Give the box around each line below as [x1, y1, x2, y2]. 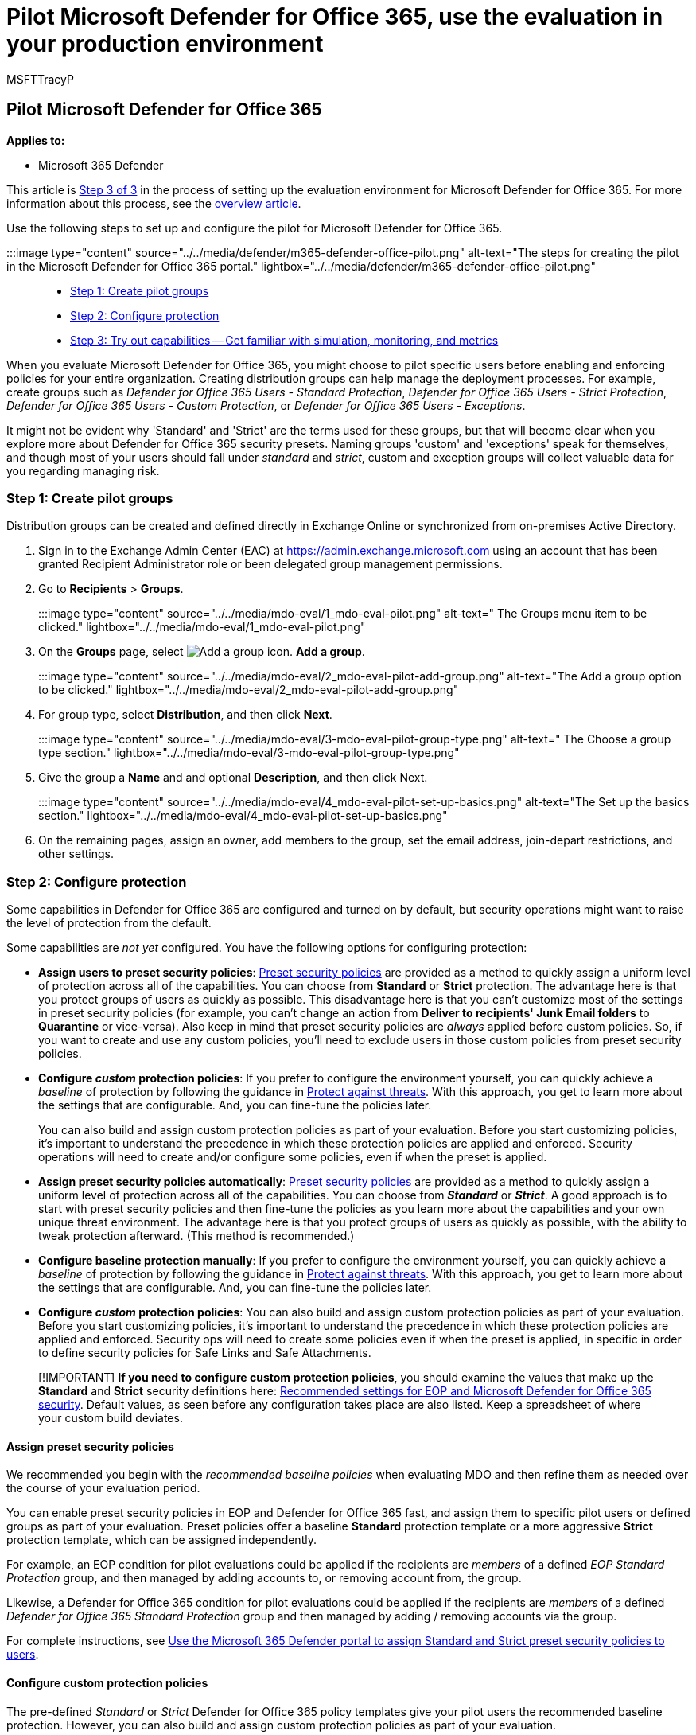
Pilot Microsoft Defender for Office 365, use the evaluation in [6, 3, 663, 30]
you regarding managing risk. [6, 463, 160, 478]
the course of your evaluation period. [6, 1481, 200, 1495]
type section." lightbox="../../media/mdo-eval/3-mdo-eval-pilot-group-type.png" [38, 746, 460, 760]
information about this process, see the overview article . [6, 196, 301, 210]
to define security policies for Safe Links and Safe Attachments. [38, 1346, 371, 1360]
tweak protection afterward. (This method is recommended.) [38, 1229, 355, 1243]
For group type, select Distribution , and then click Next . [38, 708, 332, 722]
